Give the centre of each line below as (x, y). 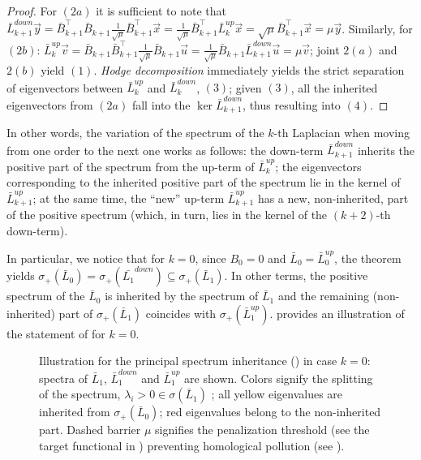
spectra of (64, 378)
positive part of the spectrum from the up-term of (131, 166)
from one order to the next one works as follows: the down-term (165, 150)
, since (210, 258)
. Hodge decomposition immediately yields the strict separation (249, 69)
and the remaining (323, 296)
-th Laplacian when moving (342, 133)
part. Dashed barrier (90, 430)
